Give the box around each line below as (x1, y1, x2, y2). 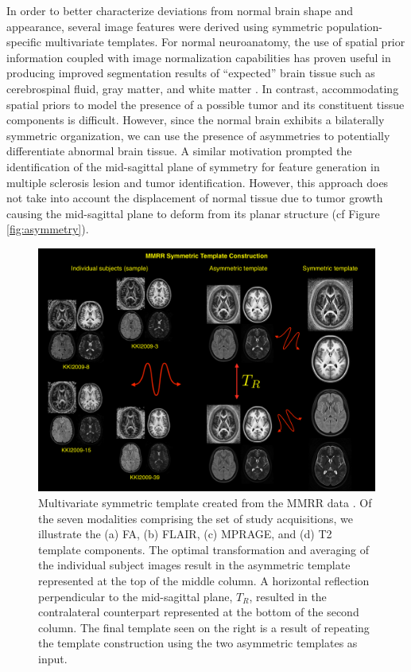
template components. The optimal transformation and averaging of (38, 541, 370, 557)
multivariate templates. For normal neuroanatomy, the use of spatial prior (45, 33, 405, 50)
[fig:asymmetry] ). (6, 221, 89, 237)
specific (6, 33, 42, 50)
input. (38, 651, 68, 667)
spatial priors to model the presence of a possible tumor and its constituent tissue (6, 96, 405, 112)
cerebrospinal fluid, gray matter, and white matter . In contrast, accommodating (6, 80, 399, 96)
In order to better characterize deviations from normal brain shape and (6, 2, 354, 18)
